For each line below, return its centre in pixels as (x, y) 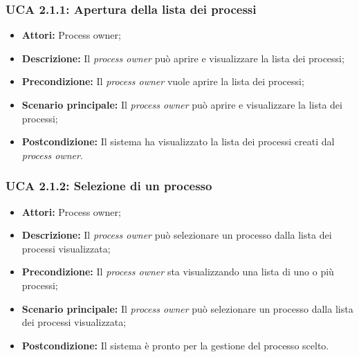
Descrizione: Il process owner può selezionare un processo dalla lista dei (177, 235)
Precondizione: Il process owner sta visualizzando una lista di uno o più (178, 272)
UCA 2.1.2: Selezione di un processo (109, 186)
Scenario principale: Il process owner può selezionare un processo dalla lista (187, 308)
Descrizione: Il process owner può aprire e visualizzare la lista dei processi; (183, 58)
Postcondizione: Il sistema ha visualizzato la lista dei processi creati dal (178, 141)
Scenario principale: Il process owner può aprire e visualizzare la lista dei (182, 104)
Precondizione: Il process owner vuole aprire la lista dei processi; (163, 81)
